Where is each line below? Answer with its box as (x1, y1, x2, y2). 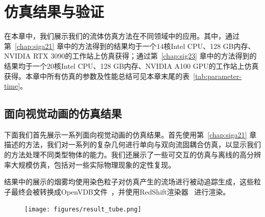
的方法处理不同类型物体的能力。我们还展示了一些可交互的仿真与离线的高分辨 (4, 149, 261, 160)
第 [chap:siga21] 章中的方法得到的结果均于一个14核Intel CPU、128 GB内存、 (4, 40, 255, 51)
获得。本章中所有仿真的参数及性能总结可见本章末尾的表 (4, 70, 190, 81)
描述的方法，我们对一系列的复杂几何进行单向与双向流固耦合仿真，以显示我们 (4, 139, 261, 150)
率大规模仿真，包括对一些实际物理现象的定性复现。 (4, 159, 175, 170)
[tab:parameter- (193, 70, 242, 81)
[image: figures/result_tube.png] (24, 206, 142, 213)
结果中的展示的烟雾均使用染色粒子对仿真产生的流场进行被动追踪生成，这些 (4, 176, 254, 187)
